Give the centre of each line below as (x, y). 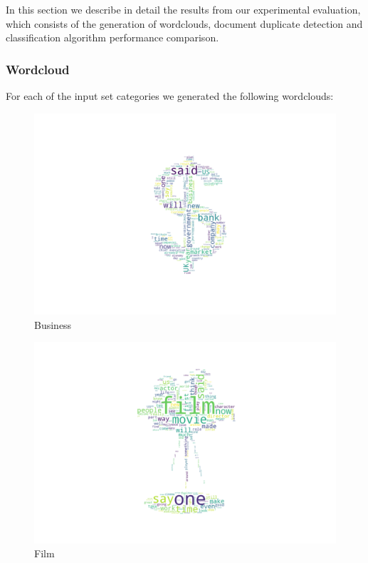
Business (53, 324)
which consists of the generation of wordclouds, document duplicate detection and (184, 23)
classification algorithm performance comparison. (112, 37)
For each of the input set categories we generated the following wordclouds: (170, 96)
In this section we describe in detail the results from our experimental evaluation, (183, 9)
